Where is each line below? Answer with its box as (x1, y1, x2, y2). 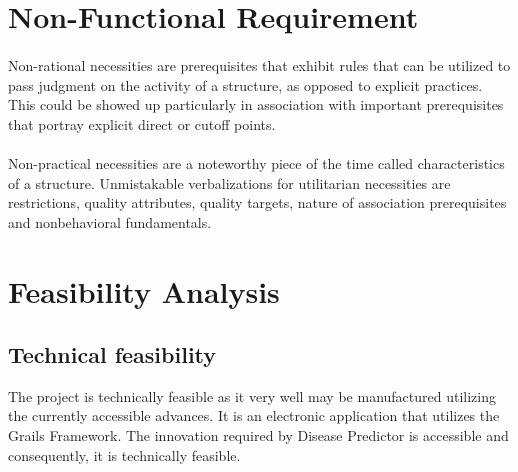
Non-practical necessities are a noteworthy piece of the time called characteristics (8, 152, 505, 173)
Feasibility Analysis (8, 270, 280, 311)
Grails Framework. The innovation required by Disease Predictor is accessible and (8, 425, 509, 446)
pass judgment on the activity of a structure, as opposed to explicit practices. (8, 74, 483, 95)
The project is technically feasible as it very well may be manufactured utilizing (8, 385, 496, 406)
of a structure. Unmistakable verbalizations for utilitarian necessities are (8, 172, 451, 193)
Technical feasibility (8, 339, 217, 370)
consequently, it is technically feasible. (8, 444, 241, 465)
